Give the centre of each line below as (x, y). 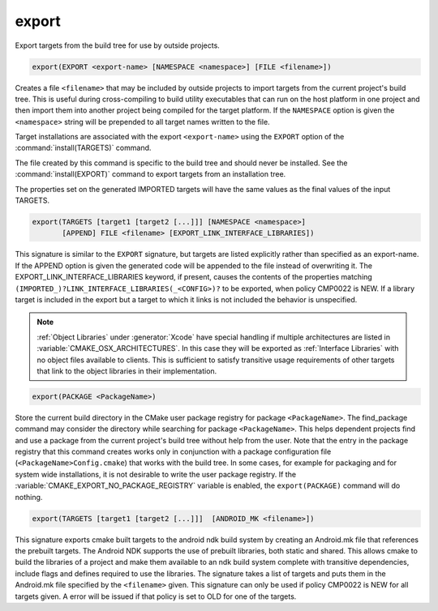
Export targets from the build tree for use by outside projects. (118, 45)
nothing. (29, 497)
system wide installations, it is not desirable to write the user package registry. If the (155, 474)
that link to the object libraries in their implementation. (127, 371)
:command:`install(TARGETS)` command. (83, 148)
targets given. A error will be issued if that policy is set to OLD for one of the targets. (156, 596)
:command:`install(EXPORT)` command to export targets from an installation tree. (150, 174)
